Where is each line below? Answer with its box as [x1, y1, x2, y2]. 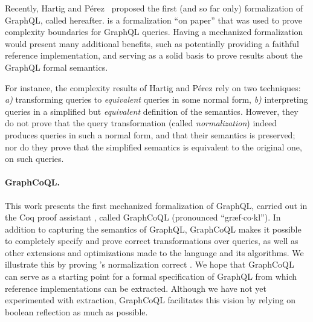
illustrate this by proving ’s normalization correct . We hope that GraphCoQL [5, 258, 294, 271]
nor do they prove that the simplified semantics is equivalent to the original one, [5, 140, 302, 153]
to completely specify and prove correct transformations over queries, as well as [5, 234, 298, 247]
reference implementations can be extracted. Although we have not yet [5, 282, 266, 294]
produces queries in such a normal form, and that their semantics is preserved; [5, 128, 295, 141]
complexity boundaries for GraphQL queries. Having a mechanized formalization [5, 25, 303, 38]
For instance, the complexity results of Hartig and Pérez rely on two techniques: [5, 81, 301, 94]
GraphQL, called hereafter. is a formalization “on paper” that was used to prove [5, 13, 302, 26]
